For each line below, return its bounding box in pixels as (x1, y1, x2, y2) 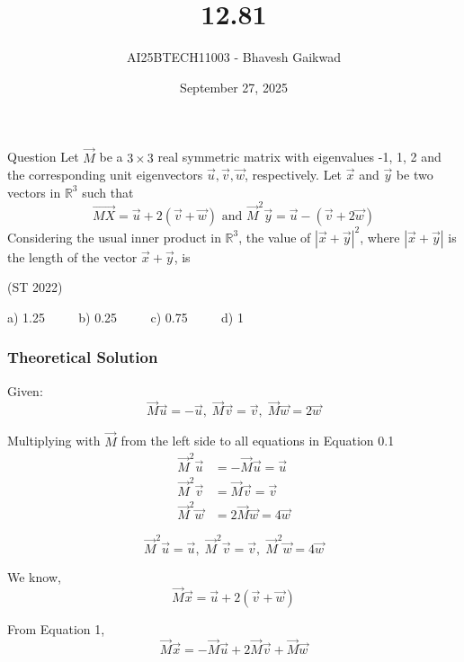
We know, (7, 568, 61, 587)
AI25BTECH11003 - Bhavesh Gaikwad (127, 48, 341, 66)
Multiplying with (7, 431, 101, 450)
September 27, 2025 (180, 77, 288, 96)
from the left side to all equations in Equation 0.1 (120, 431, 395, 450)
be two (396, 165, 433, 184)
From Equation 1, (7, 619, 105, 638)
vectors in (7, 182, 61, 201)
